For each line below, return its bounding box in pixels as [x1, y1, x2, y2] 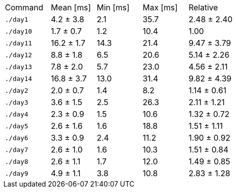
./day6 [5, 134, 28, 142]
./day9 [5, 169, 28, 177]
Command [5, 2, 43, 12]
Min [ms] [96, 2, 130, 12]
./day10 [5, 27, 32, 35]
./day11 [5, 39, 32, 47]
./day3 [5, 98, 28, 106]
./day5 [5, 122, 28, 130]
